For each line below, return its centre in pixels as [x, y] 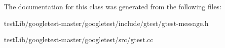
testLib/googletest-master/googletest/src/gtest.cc [79, 39]
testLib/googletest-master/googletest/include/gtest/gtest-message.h [106, 23]
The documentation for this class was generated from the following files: [113, 6]
